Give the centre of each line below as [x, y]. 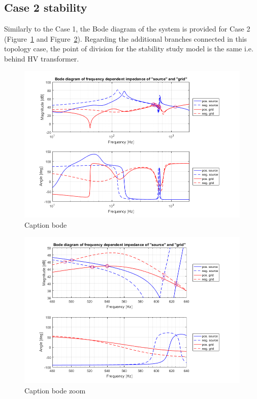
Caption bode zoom [55, 391]
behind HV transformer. [42, 58]
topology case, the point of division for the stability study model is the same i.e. [129, 49]
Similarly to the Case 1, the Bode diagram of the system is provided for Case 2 [127, 29]
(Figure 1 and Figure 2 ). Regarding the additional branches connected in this [126, 38]
